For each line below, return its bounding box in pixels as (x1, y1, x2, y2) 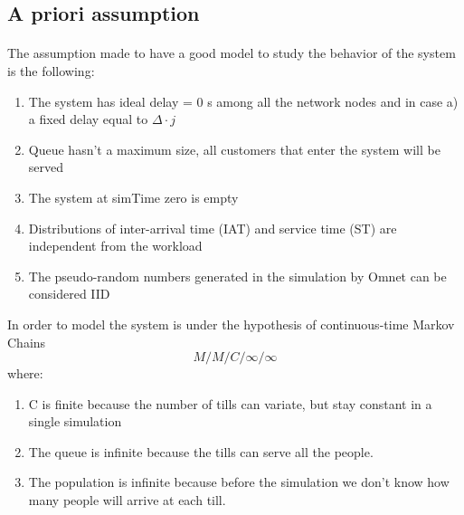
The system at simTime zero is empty (28, 187, 239, 206)
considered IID (28, 284, 110, 303)
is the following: (7, 61, 95, 80)
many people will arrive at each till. (28, 491, 226, 510)
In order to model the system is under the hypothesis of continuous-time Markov (7, 314, 455, 333)
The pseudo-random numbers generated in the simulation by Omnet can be (28, 266, 447, 285)
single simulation (28, 412, 122, 431)
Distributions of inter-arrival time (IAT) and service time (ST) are (28, 218, 397, 237)
